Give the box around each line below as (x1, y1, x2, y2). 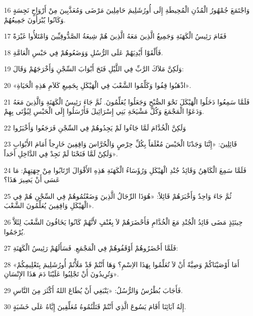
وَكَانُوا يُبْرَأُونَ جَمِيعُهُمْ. (4, 14, 66, 24)
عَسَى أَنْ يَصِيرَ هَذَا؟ (4, 174, 60, 185)
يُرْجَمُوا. (4, 226, 25, 236)
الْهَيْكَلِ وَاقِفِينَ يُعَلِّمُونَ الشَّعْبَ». (4, 200, 94, 211)
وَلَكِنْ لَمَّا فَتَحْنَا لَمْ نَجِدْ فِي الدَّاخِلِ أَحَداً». (4, 148, 118, 158)
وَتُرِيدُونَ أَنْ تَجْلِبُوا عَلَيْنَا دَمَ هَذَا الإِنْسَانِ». (4, 269, 119, 279)
